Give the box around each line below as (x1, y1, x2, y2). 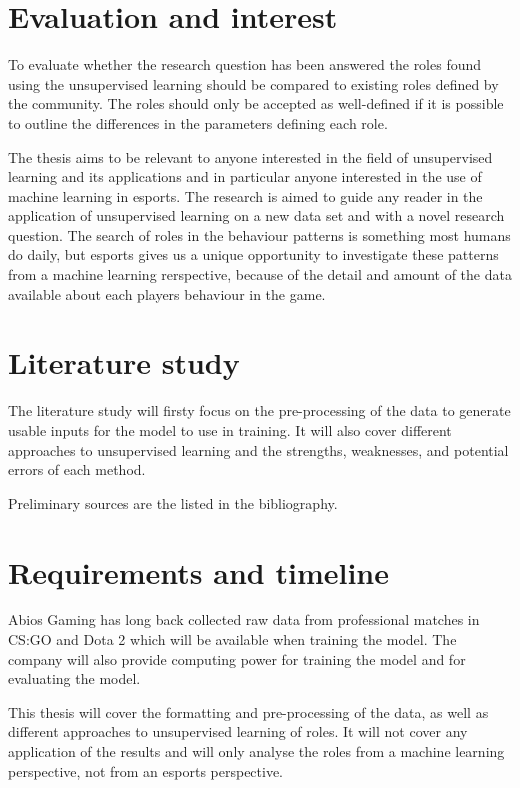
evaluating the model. (8, 668, 141, 689)
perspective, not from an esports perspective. (8, 760, 284, 781)
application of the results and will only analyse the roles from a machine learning (8, 741, 505, 762)
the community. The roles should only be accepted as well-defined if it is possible (8, 93, 504, 114)
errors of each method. (8, 459, 146, 480)
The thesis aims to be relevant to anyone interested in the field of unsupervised (8, 146, 493, 167)
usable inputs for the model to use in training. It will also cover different (8, 419, 452, 440)
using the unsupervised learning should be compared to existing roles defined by (8, 73, 499, 94)
